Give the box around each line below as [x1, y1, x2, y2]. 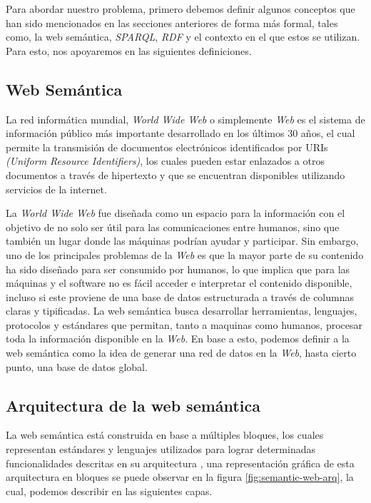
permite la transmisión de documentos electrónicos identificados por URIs [6, 139, 328, 154]
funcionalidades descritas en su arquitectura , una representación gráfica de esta [6, 455, 355, 470]
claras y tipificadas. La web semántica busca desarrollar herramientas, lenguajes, [6, 303, 357, 318]
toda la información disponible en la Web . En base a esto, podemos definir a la [6, 331, 350, 346]
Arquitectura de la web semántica [6, 394, 260, 416]
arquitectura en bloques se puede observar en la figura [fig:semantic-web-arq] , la [6, 469, 354, 484]
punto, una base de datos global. [6, 359, 148, 374]
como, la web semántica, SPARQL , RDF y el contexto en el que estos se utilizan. [6, 29, 360, 44]
